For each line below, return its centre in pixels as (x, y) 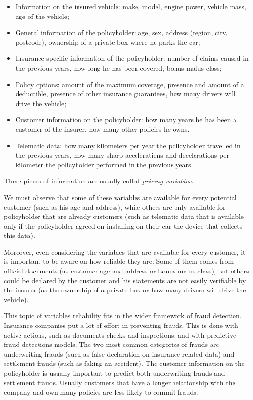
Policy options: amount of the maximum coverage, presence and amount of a (130, 84)
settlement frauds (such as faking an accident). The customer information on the (124, 363)
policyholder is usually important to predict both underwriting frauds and (115, 373)
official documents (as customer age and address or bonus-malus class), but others (126, 271)
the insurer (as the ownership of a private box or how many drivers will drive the (125, 290)
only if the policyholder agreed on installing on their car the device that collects (123, 226)
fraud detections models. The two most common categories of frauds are (112, 344)
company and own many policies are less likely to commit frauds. (101, 392)
